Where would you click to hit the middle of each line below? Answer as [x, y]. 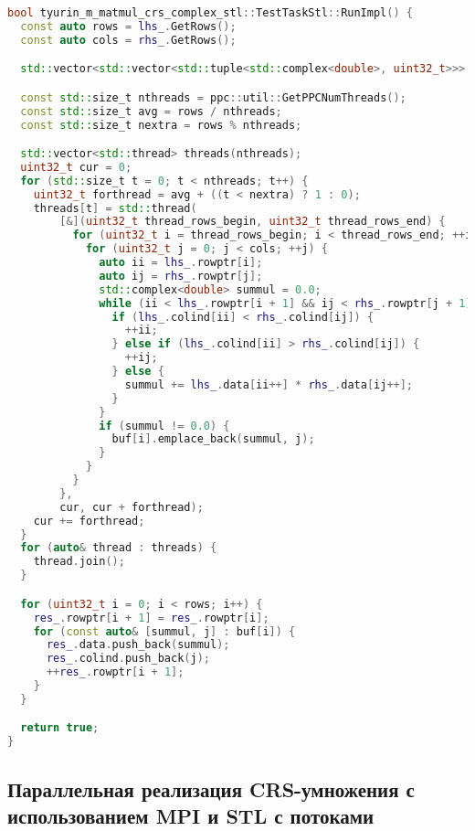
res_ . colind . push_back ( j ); [128, 659]
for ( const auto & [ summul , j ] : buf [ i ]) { [164, 631]
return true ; [60, 728]
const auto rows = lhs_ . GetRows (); [128, 26]
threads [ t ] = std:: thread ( [115, 208]
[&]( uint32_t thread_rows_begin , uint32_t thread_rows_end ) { [253, 222]
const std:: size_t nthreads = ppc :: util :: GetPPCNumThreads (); [213, 97]
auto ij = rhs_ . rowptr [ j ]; [181, 276]
